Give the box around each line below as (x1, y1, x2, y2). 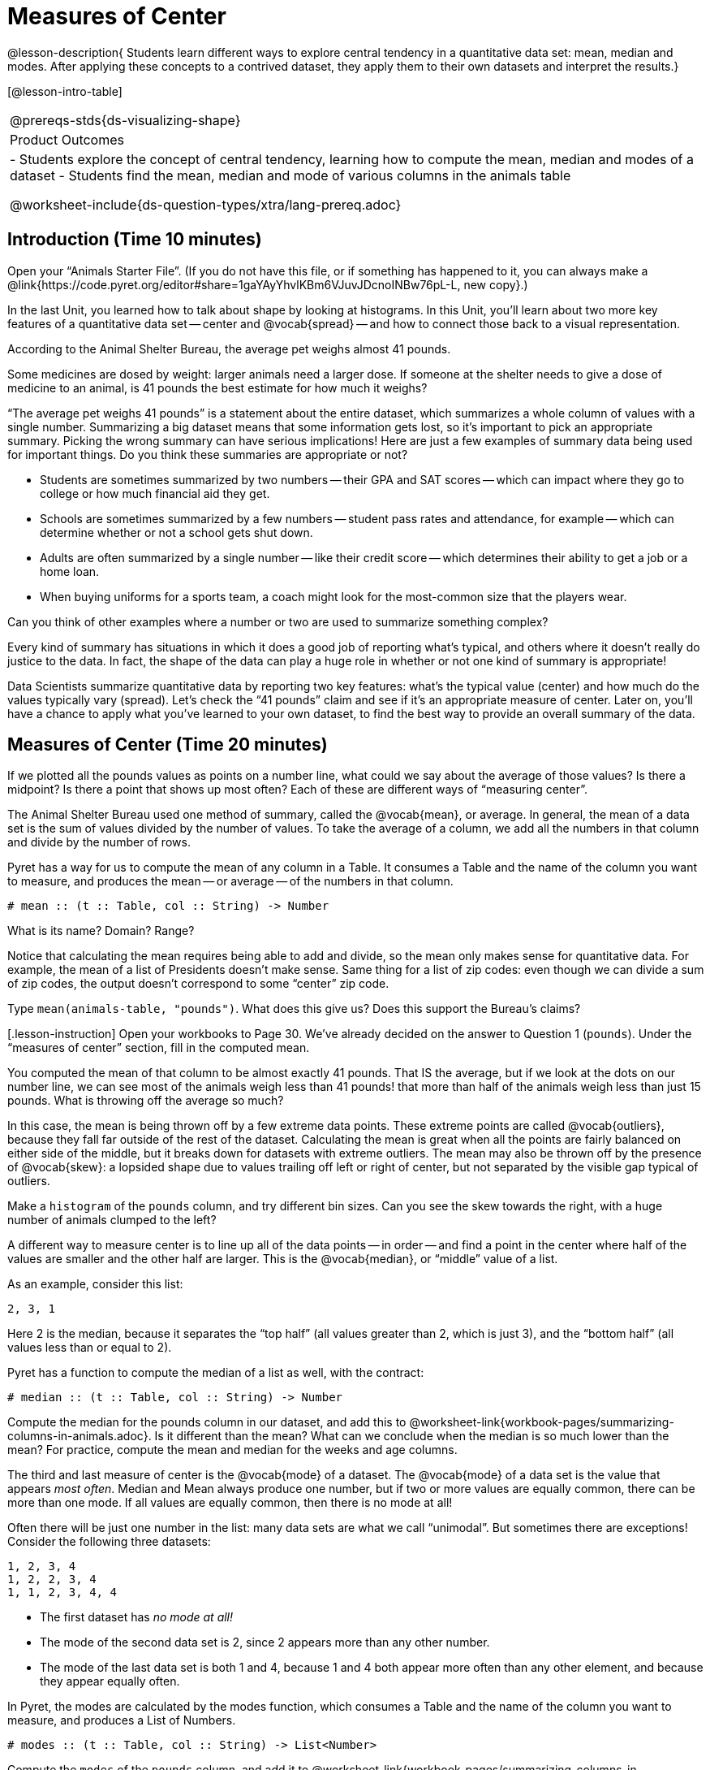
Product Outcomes (10, 131, 124, 148)
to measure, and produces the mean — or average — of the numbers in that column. (7, 874, 454, 889)
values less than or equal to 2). (7, 1340, 172, 1355)
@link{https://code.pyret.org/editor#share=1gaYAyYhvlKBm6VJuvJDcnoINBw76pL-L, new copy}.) (7, 277, 528, 292)
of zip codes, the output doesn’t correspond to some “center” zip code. (7, 976, 389, 991)
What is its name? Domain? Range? (7, 924, 195, 938)
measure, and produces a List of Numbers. (7, 1713, 236, 1728)
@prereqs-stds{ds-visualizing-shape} (10, 111, 241, 128)
